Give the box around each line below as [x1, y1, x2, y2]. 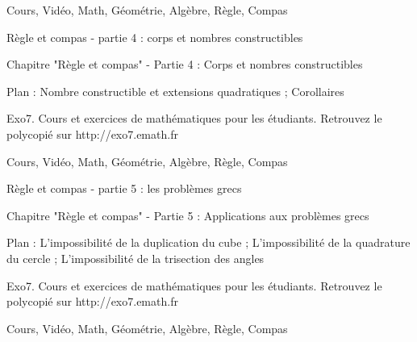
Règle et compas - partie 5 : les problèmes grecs [6, 180, 242, 197]
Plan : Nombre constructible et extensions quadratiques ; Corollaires [6, 82, 344, 99]
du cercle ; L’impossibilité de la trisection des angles [6, 249, 265, 266]
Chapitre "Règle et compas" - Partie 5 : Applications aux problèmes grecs [6, 206, 369, 223]
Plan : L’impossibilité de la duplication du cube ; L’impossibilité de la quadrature [6, 234, 411, 251]
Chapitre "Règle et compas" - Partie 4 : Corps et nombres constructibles [6, 56, 363, 73]
